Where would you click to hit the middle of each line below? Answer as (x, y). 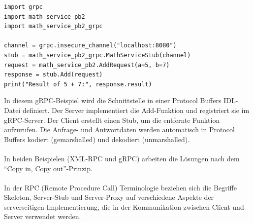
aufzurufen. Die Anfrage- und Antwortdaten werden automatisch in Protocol (119, 130)
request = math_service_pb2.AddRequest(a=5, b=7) (87, 65)
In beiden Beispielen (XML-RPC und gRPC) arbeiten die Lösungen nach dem (122, 158)
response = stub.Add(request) (53, 75)
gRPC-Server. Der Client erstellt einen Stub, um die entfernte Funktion (112, 120)
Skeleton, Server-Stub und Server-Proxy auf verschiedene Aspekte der (109, 197)
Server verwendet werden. (43, 216)
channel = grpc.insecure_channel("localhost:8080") (90, 46)
